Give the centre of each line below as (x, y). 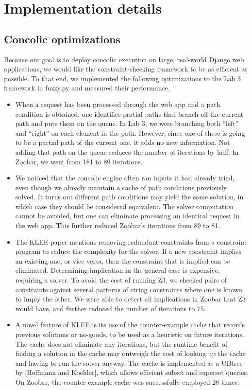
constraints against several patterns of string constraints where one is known (129, 289)
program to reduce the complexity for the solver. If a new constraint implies (128, 251)
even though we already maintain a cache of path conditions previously (121, 187)
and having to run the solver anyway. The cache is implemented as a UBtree (129, 363)
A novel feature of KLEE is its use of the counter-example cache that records (130, 325)
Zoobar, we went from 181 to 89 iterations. (79, 161)
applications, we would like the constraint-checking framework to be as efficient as (126, 69)
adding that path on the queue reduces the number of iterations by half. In (127, 151)
